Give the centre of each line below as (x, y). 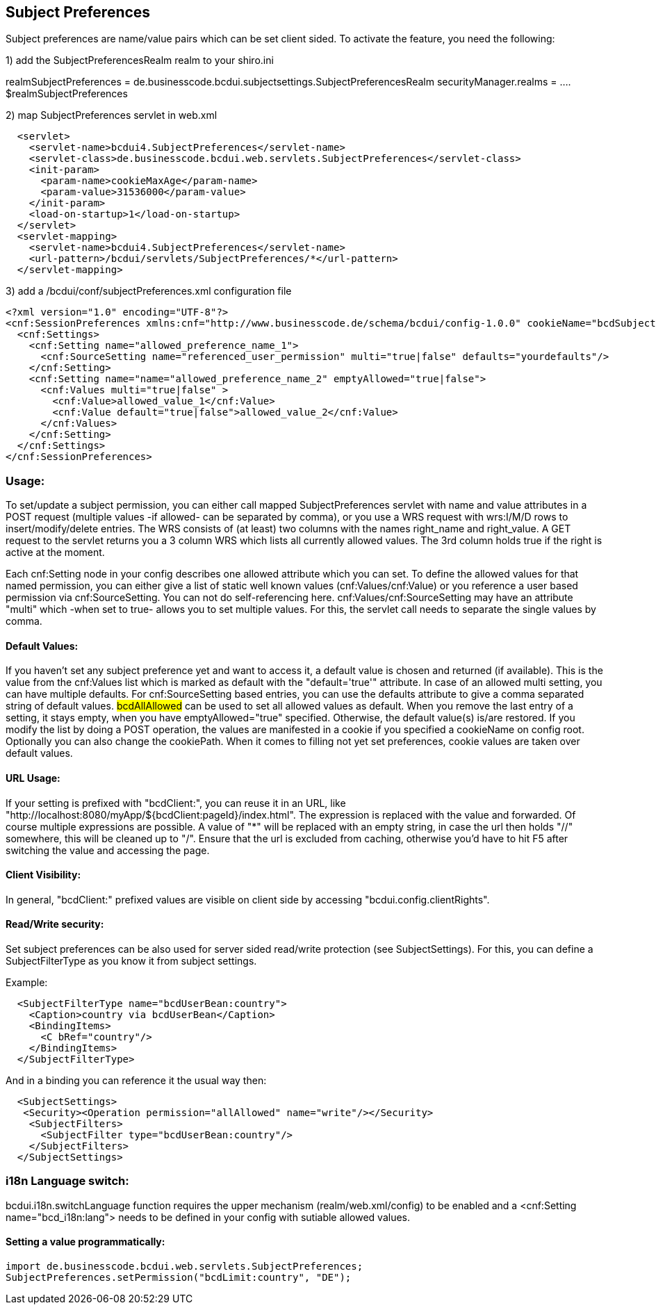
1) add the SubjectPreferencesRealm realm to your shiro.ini (140, 60)
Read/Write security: (55, 924)
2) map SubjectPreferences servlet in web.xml (112, 115)
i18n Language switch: (67, 1181)
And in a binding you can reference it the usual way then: (136, 1081)
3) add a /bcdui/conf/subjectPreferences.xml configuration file (149, 291)
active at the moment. (55, 552)
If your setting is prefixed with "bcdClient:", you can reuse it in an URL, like (176, 803)
